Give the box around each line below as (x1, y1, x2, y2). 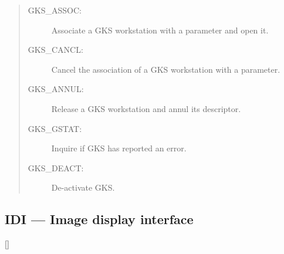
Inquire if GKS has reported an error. (51, 142, 187, 154)
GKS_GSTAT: (28, 122, 82, 134)
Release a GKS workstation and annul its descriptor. (51, 102, 241, 114)
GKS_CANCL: (28, 43, 83, 56)
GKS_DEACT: (28, 161, 84, 174)
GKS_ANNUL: (28, 83, 84, 95)
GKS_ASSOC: (28, 4, 82, 16)
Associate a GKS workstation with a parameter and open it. (51, 23, 269, 36)
